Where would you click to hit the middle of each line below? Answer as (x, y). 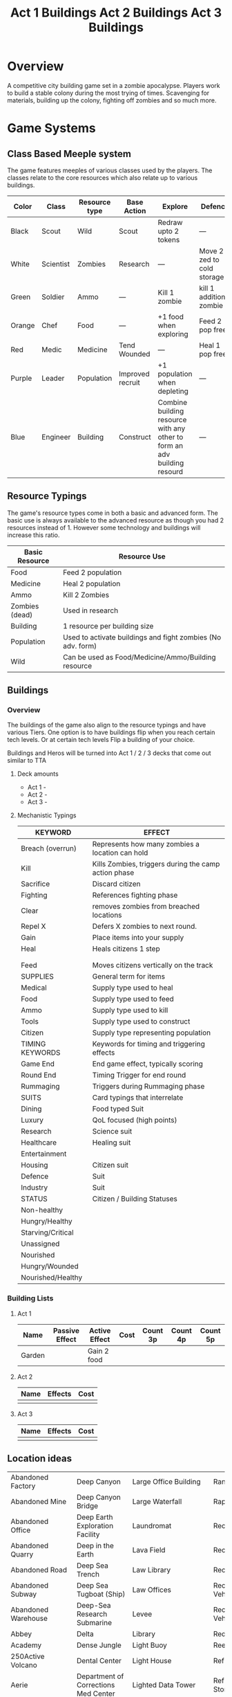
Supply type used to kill (130, 1010)
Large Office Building (166, 1481)
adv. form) (80, 646)
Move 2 (212, 251)
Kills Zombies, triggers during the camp (156, 864)
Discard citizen (116, 884)
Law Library (152, 1570)
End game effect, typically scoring (148, 1064)
